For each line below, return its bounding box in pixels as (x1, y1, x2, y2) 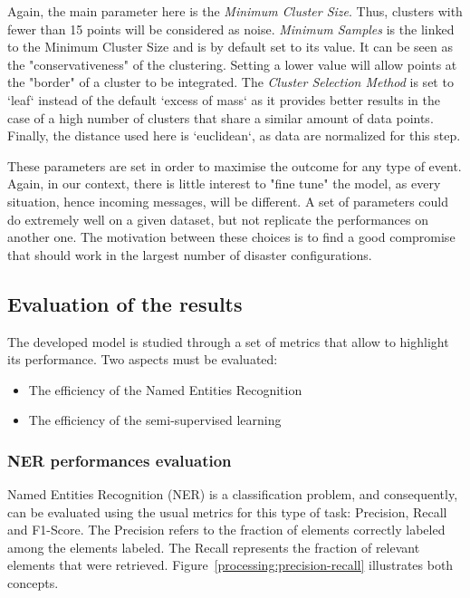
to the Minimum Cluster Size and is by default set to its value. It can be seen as (7, 37, 454, 56)
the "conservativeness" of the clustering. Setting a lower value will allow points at (7, 54, 457, 73)
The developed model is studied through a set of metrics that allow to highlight (7, 332, 449, 351)
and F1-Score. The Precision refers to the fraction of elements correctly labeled (7, 520, 446, 539)
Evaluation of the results (7, 289, 243, 317)
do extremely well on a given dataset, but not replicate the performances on (7, 209, 429, 228)
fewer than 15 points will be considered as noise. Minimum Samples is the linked (7, 19, 455, 38)
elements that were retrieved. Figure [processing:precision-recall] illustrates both (7, 555, 454, 574)
